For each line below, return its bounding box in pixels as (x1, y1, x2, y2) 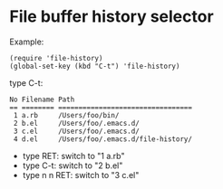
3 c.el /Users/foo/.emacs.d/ (13, 127, 141, 136)
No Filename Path (9, 95, 75, 104)
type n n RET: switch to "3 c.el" (22, 169, 140, 180)
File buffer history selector (9, 6, 215, 27)
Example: (9, 36, 44, 47)
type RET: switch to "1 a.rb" (22, 150, 125, 161)
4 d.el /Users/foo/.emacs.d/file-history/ (13, 134, 193, 144)
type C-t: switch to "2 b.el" (22, 160, 123, 171)
